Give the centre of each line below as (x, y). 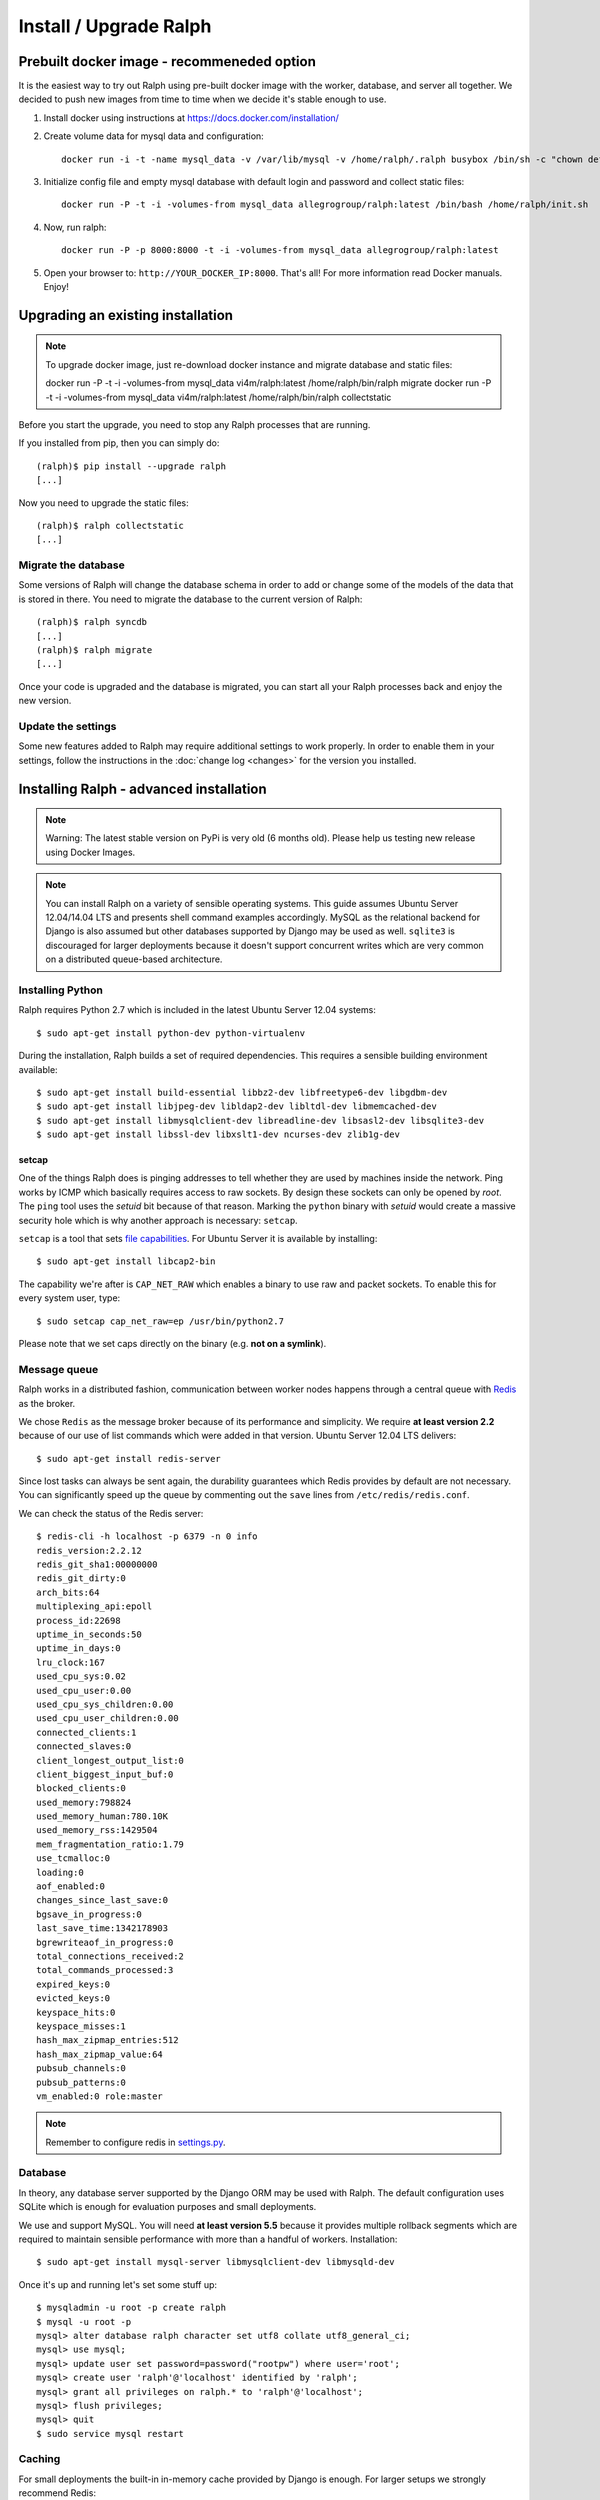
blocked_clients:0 (81, 1788)
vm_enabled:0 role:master (100, 2096)
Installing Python (61, 990)
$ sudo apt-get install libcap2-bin (126, 1261)
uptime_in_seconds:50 (89, 1634)
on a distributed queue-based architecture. (134, 959)
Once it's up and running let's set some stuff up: (118, 2284)
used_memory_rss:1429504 (97, 1830)
